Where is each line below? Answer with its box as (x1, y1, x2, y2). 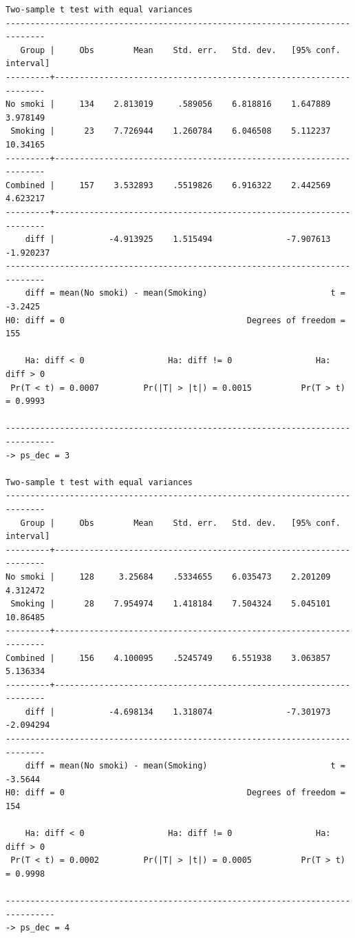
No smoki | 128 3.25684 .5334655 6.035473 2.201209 (6, 571, 331, 582)
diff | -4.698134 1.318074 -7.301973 (25, 706, 331, 717)
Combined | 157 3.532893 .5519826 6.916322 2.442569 (6, 180, 331, 190)
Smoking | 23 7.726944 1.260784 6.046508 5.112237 (10, 126, 331, 136)
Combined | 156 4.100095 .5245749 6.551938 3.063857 (6, 653, 331, 663)
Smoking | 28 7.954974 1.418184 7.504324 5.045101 (10, 599, 331, 609)
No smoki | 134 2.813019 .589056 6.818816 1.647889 (6, 99, 331, 110)
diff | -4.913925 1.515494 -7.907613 (25, 234, 331, 245)
